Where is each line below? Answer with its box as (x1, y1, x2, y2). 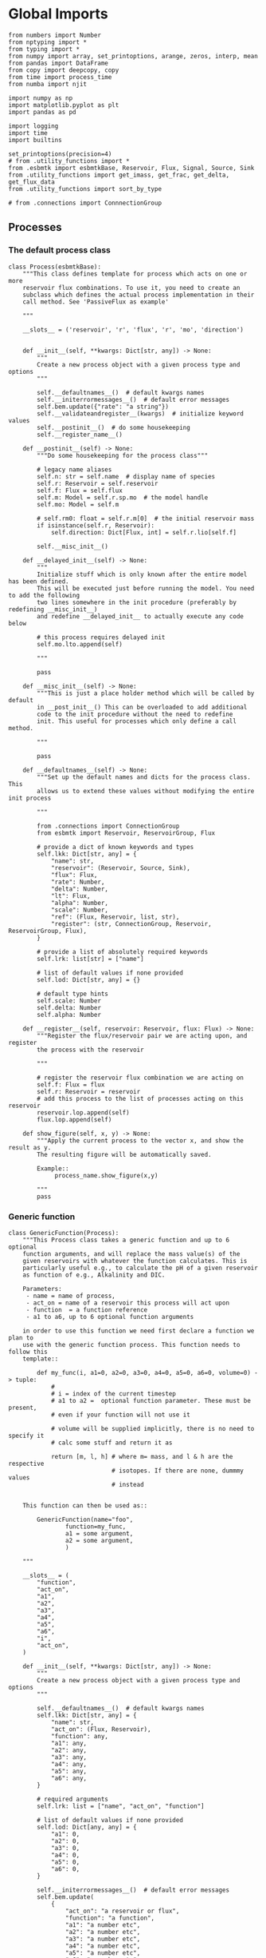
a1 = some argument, (65, 1529, 134, 1538)
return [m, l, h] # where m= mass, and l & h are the (50, 1452, 233, 1460)
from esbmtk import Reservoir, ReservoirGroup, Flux (37, 828, 216, 837)
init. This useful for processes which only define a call (37, 717, 237, 725)
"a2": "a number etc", (65, 1928, 141, 1936)
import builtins (8, 136, 62, 144)
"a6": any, (50, 1774, 88, 1782)
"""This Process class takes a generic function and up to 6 (22, 1236, 229, 1244)
